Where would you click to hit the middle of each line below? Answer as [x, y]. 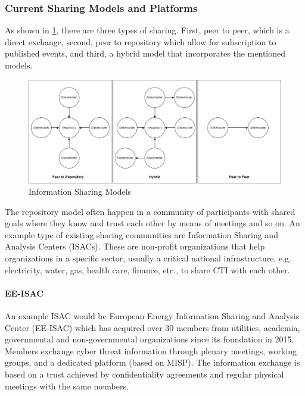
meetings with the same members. [67, 386]
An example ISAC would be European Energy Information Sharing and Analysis [152, 316]
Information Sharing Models [80, 191]
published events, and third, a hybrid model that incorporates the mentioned [145, 53]
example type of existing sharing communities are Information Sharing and [141, 234]
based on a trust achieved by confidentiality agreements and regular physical [144, 374]
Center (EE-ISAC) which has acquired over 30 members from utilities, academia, [152, 327]
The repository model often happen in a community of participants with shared [150, 211]
